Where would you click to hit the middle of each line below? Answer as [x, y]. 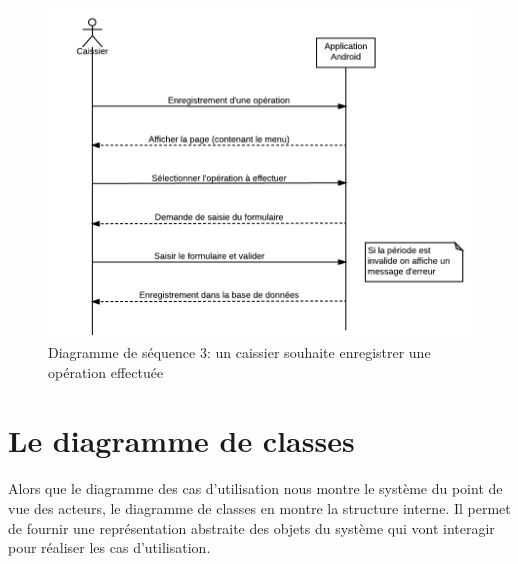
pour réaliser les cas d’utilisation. [109, 547]
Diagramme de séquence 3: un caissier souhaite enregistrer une [239, 352]
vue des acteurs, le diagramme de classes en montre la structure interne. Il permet [259, 507]
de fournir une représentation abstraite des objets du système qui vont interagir [251, 527]
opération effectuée [106, 371]
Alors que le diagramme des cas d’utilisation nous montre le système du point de [255, 488]
